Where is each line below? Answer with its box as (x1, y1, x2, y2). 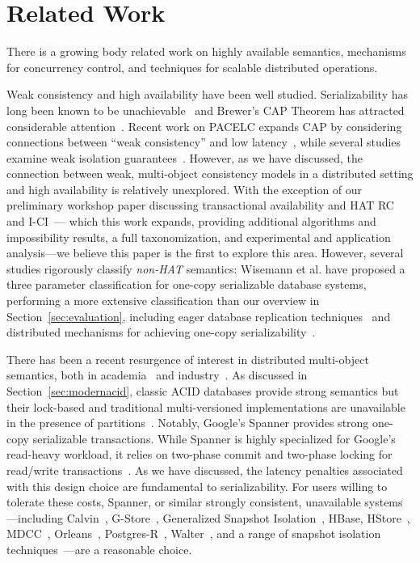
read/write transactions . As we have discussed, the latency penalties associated (6, 461, 403, 478)
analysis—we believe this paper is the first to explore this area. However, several (6, 244, 404, 261)
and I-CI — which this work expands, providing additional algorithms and (6, 213, 376, 230)
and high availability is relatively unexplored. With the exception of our (6, 180, 363, 197)
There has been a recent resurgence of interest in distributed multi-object (6, 350, 369, 367)
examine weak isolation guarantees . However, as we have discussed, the (6, 149, 363, 166)
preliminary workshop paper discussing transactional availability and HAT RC (6, 197, 394, 214)
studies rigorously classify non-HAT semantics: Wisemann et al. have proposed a (6, 260, 405, 277)
